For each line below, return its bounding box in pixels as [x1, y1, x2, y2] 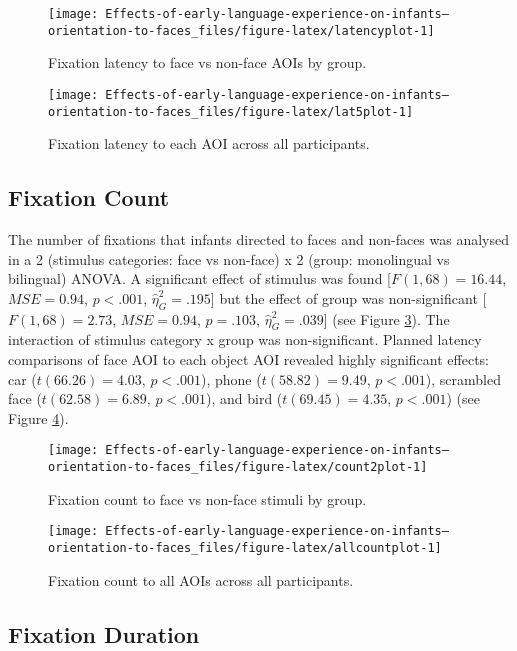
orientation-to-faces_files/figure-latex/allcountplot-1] [48, 540, 442, 555]
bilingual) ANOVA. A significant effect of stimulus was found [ [8, 268, 391, 289]
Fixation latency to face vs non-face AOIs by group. [48, 52, 367, 73]
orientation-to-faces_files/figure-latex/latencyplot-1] [48, 23, 435, 38]
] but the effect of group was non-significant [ [210, 287, 487, 308]
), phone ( [200, 368, 262, 389]
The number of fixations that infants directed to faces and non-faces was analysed [8, 229, 510, 250]
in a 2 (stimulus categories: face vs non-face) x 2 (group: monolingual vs [8, 248, 450, 269]
